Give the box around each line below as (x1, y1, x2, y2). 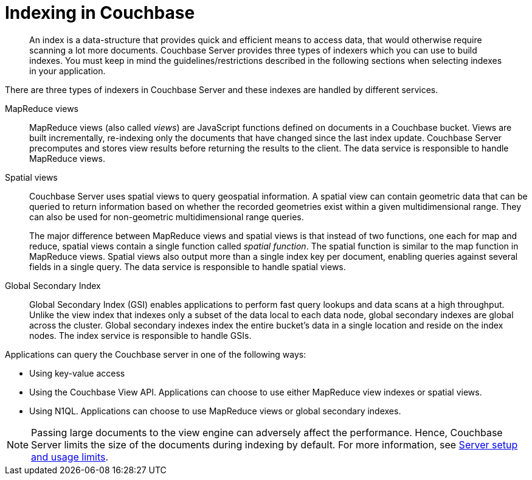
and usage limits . (31, 450, 109, 463)
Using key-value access (29, 367, 125, 378)
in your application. (29, 65, 106, 76)
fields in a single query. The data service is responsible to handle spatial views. (29, 261, 346, 272)
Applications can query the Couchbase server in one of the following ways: (5, 349, 306, 360)
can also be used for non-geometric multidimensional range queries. (29, 211, 304, 222)
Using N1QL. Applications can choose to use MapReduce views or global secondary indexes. (29, 405, 401, 416)
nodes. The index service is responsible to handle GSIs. (29, 330, 252, 341)
